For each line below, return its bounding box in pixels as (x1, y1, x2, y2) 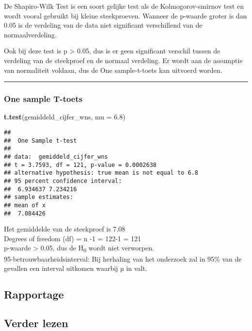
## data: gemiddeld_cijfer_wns (4, 153, 108, 160)
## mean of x (4, 201, 46, 209)
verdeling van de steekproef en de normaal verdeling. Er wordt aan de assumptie (4, 55, 243, 65)
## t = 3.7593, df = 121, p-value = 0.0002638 (4, 161, 157, 168)
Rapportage (4, 287, 64, 302)
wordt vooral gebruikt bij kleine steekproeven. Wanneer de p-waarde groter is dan (4, 10, 247, 20)
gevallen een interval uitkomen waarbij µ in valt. (4, 263, 147, 273)
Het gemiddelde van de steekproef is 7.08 (4, 224, 126, 234)
